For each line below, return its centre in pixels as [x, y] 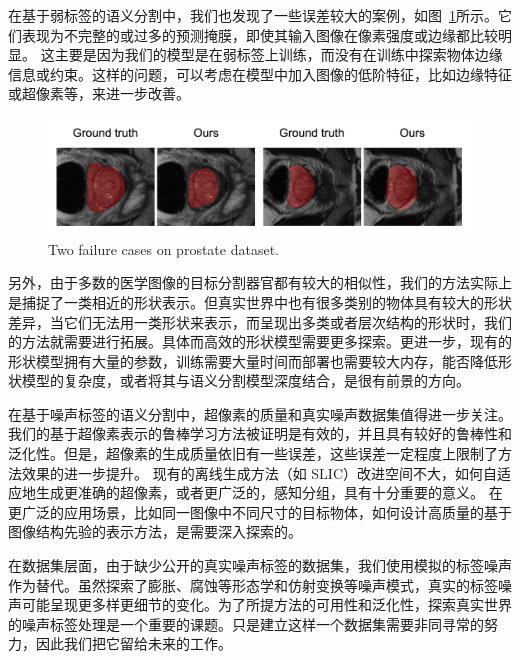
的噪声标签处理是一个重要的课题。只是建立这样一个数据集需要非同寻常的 [246, 623]
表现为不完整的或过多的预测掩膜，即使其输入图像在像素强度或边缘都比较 [259, 34]
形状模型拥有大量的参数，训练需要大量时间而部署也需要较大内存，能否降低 [253, 360]
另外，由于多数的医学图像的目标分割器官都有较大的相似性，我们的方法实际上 [260, 282]
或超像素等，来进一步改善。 [99, 93]
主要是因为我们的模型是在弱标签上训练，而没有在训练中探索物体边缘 [278, 54]
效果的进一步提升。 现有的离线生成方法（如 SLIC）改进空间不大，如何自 [259, 472]
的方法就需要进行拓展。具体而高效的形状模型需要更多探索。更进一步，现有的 [260, 341]
